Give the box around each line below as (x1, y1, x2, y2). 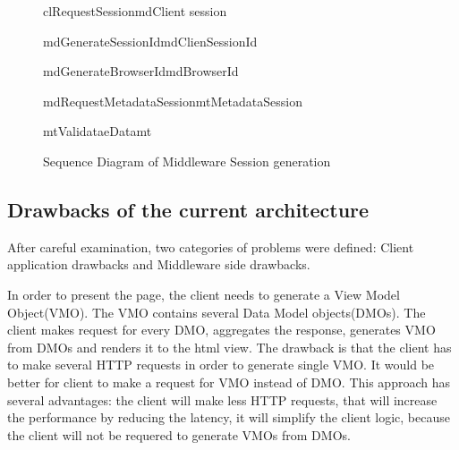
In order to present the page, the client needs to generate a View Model (7, 284, 400, 303)
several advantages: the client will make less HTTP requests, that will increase (7, 390, 438, 409)
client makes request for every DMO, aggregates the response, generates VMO (7, 320, 436, 339)
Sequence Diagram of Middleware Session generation (43, 151, 331, 170)
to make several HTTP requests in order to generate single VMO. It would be (7, 355, 435, 374)
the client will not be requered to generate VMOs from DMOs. (7, 425, 351, 444)
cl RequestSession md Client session (43, 2, 227, 20)
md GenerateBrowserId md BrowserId (43, 62, 239, 81)
